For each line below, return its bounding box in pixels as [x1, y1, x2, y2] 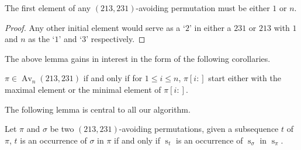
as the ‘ [28, 33, 55, 45]
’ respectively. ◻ [86, 33, 146, 45]
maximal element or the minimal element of [5, 83, 161, 95]
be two [50, 123, 74, 135]
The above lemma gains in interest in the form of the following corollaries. [5, 52, 271, 64]
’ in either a [189, 21, 231, 33]
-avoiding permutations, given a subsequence [119, 123, 279, 135]
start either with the [208, 72, 281, 84]
